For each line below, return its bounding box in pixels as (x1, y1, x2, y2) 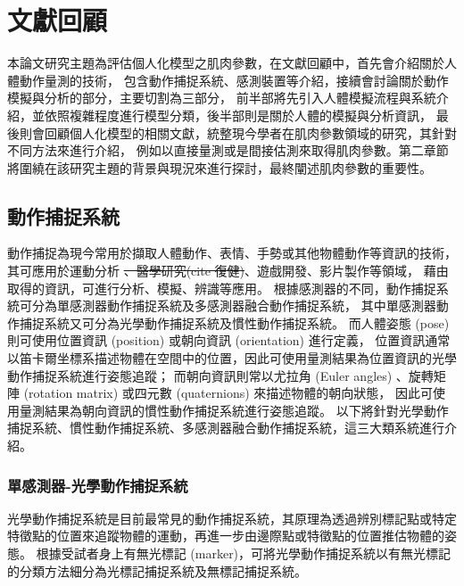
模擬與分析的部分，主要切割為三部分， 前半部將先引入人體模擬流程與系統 (7, 88, 436, 107)
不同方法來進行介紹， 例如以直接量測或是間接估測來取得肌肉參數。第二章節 (7, 141, 449, 160)
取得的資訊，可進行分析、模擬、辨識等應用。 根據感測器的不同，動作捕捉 (7, 278, 436, 297)
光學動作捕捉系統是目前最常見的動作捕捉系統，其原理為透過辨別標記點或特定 (7, 508, 457, 527)
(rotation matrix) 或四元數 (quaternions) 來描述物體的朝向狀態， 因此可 (23, 384, 433, 402)
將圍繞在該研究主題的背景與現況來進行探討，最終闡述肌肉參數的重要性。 (7, 158, 432, 177)
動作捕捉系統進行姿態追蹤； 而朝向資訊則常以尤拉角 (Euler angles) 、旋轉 (7, 366, 434, 384)
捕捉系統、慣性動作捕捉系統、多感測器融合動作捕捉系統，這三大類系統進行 (7, 418, 444, 437)
